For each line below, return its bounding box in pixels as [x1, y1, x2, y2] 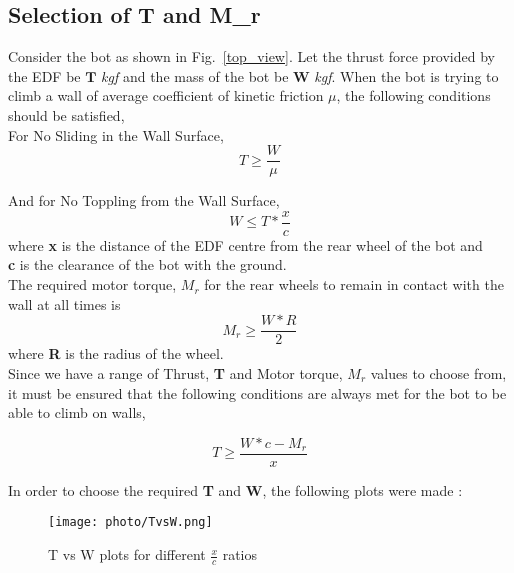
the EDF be [8, 65, 81, 86]
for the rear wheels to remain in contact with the [204, 274, 504, 295]
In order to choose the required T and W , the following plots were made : [8, 479, 463, 500]
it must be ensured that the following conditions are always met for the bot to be [8, 382, 507, 403]
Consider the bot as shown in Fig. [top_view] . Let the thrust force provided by [8, 46, 495, 67]
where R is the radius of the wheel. [8, 343, 224, 364]
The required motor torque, [8, 274, 177, 295]
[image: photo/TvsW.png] [48, 515, 213, 530]
